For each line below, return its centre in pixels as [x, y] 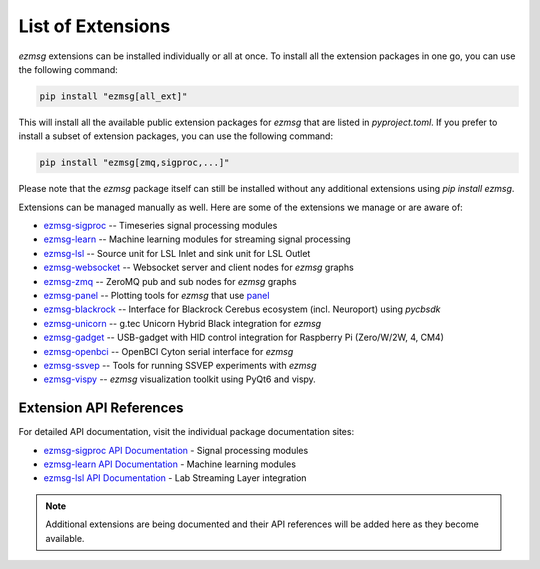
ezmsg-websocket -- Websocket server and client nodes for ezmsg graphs [198, 267]
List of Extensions [94, 26]
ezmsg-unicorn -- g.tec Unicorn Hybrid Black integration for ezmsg [182, 323]
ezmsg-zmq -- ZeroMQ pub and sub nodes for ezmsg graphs [170, 281]
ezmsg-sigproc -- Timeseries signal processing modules [160, 226]
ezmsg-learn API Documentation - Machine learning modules [170, 464]
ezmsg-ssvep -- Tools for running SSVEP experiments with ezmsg [180, 365]
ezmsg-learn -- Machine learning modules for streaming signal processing [197, 239]
